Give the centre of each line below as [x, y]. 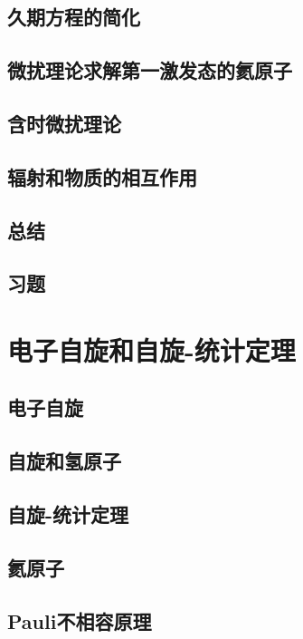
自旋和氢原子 [64, 461]
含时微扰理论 [64, 123]
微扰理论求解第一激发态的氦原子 [150, 70]
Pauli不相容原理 [80, 620]
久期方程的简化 [74, 17]
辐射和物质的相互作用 [102, 176]
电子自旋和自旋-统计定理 [151, 349]
